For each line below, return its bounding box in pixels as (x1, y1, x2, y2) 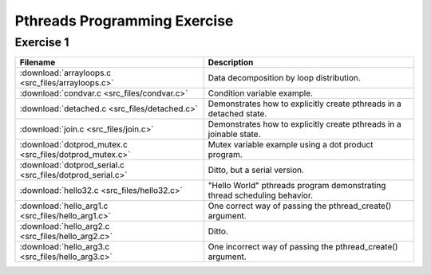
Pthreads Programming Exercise (14, 12, 234, 29)
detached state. (208, 108, 267, 120)
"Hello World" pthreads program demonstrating (208, 180, 386, 191)
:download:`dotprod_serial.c (19, 159, 125, 171)
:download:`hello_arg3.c (19, 242, 110, 253)
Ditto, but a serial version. (208, 164, 305, 175)
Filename (19, 57, 56, 68)
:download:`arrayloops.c (19, 68, 112, 79)
